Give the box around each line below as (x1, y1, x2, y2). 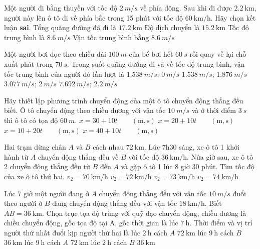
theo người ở (4, 198, 43, 208)
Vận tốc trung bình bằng (73, 32, 149, 42)
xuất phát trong (4, 58, 53, 69)
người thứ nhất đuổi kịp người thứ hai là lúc (4, 227, 140, 237)
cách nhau (93, 142, 124, 152)
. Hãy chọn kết (210, 12, 256, 23)
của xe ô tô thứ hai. (4, 171, 65, 181)
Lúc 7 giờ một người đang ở (4, 188, 89, 198)
